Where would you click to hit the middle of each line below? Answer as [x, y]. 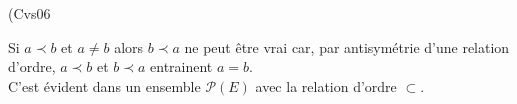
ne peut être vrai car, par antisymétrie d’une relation [347, 46]
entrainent [181, 66]
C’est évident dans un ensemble [104, 85]
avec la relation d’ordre [326, 85]
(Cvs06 [29, 13]
